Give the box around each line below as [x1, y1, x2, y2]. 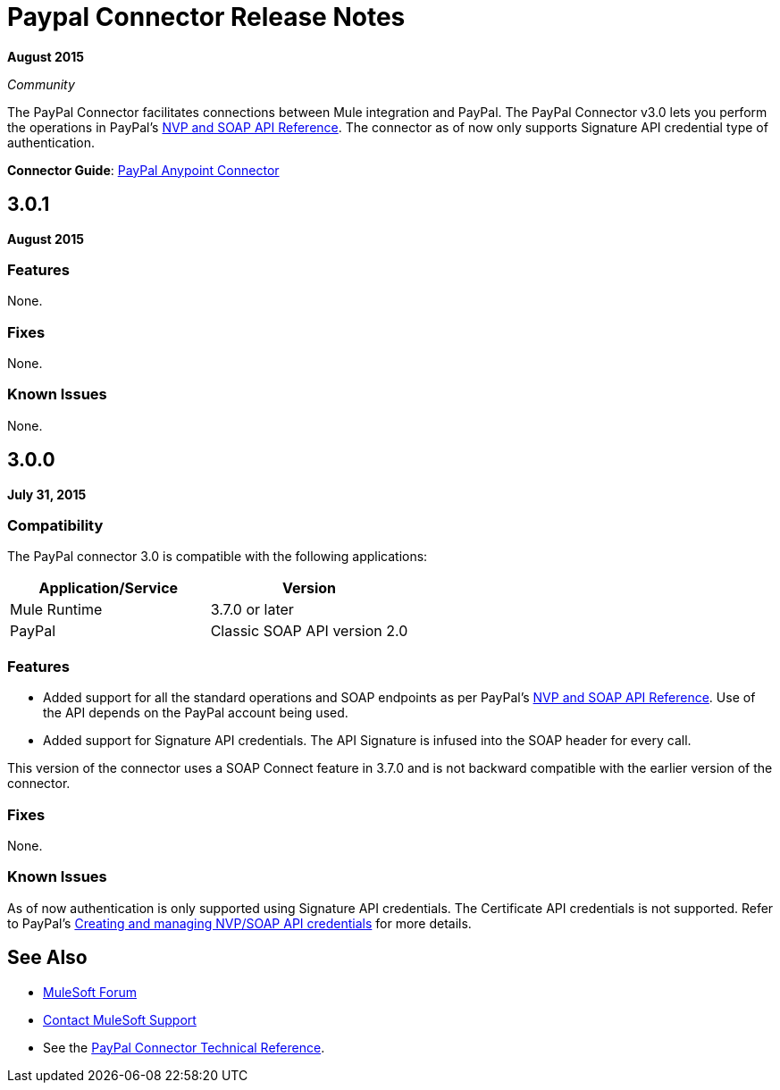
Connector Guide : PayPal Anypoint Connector [7, 162, 280, 178]
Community [7, 76, 75, 92]
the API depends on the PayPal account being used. [43, 705, 348, 721]
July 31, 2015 [7, 486, 87, 502]
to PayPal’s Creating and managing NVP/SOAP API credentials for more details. [7, 915, 472, 931]
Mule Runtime [10, 600, 103, 619]
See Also [7, 946, 88, 969]
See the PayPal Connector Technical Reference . [43, 1039, 325, 1055]
